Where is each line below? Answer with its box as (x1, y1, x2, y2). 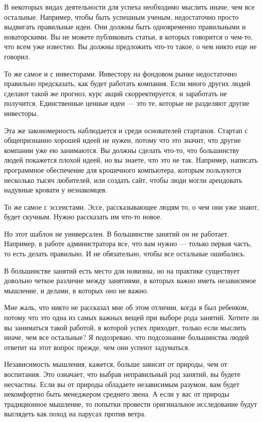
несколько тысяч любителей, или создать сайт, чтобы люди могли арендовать (4, 174, 242, 185)
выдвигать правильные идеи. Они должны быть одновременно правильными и (4, 21, 246, 32)
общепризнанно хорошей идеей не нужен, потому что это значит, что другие (4, 135, 241, 145)
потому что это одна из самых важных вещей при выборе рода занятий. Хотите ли (4, 312, 259, 323)
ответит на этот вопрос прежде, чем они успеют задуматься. (4, 341, 190, 352)
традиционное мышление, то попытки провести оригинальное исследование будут (4, 398, 257, 409)
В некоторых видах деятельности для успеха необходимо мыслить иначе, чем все (4, 2, 255, 12)
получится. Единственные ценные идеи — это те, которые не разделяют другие (4, 98, 249, 108)
